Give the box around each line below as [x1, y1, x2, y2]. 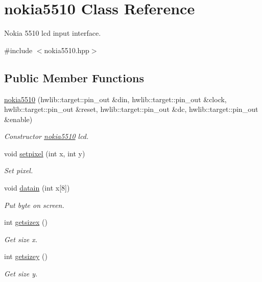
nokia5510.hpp [44, 44, 89, 55]
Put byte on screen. [4, 199, 64, 210]
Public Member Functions [4, 69, 144, 85]
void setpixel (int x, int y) [4, 148, 85, 158]
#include [4, 44, 33, 55]
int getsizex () [4, 217, 47, 227]
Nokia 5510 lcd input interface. [4, 28, 101, 38]
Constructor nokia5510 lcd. [4, 131, 89, 142]
